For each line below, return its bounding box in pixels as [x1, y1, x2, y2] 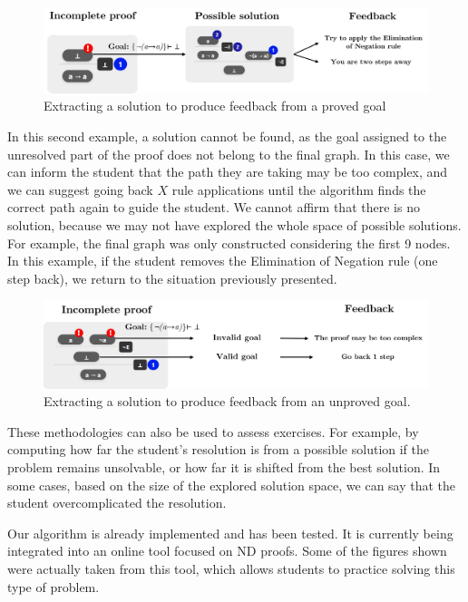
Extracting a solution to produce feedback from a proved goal [44, 96, 386, 115]
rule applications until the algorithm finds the [171, 180, 426, 199]
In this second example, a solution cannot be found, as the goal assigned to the [7, 127, 447, 145]
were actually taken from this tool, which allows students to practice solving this [7, 558, 455, 578]
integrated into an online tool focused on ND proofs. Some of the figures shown [7, 541, 447, 560]
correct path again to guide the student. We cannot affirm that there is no [7, 198, 420, 217]
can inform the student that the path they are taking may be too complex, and [7, 162, 448, 181]
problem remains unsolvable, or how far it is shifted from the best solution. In [7, 458, 441, 477]
